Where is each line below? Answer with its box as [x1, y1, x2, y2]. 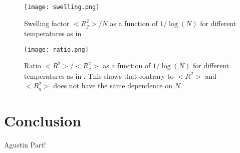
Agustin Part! [4, 139, 46, 149]
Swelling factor [24, 18, 70, 28]
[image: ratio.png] [24, 46, 89, 53]
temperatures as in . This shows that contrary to [24, 70, 174, 81]
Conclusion [4, 110, 82, 131]
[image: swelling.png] [24, 4, 100, 11]
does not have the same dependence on [53, 80, 173, 91]
